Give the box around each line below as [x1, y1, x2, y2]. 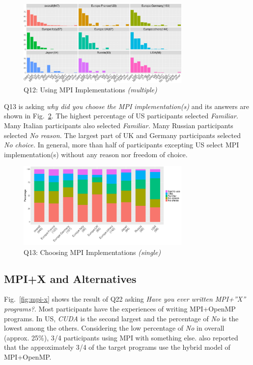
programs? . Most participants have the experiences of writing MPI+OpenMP [4, 303, 236, 313]
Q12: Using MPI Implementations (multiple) [24, 84, 157, 95]
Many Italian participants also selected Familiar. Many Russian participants [4, 120, 233, 130]
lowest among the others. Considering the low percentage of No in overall [4, 323, 225, 333]
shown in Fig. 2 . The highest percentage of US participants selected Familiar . [4, 111, 238, 121]
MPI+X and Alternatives [4, 271, 137, 286]
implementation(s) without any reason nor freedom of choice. [4, 149, 188, 159]
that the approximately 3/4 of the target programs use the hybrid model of [4, 342, 230, 352]
